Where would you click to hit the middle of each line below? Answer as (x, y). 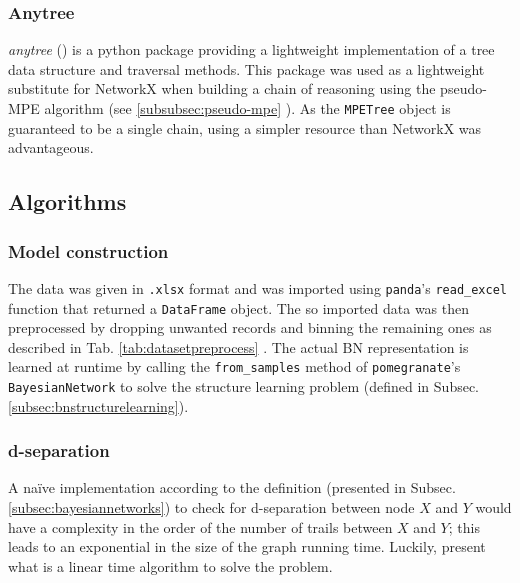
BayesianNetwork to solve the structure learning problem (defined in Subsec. (244, 386)
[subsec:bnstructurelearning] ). (98, 405)
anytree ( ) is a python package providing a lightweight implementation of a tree (251, 49)
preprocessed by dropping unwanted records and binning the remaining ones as (250, 327)
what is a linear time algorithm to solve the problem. (170, 565)
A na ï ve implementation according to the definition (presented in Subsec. (232, 487)
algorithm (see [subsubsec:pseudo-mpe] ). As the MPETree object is (247, 108)
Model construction (88, 250)
